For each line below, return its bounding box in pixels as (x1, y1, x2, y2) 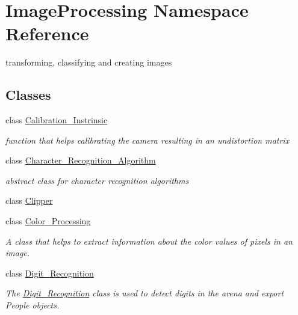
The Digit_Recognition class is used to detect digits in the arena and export (5, 287, 284, 299)
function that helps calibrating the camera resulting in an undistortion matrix (5, 133, 290, 146)
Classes (5, 85, 51, 104)
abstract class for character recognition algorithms (5, 174, 189, 186)
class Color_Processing (5, 215, 91, 227)
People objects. (5, 299, 60, 311)
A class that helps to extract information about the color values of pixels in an (5, 234, 293, 247)
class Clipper (5, 194, 53, 207)
